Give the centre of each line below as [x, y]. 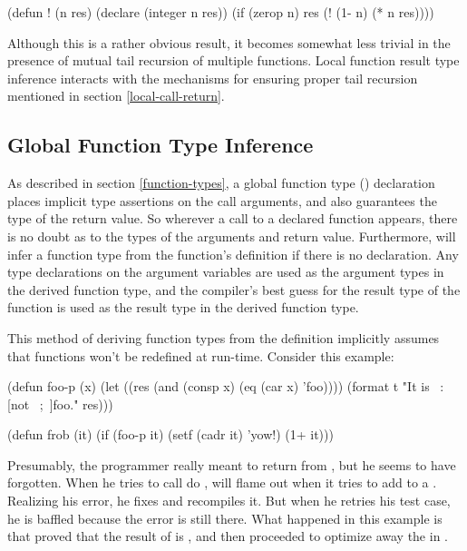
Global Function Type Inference [161, 145]
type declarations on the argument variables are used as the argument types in [226, 272]
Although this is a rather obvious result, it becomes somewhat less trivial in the [229, 42]
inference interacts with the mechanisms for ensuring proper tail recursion [213, 78]
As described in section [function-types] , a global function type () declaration [221, 183]
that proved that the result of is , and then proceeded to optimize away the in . [228, 536]
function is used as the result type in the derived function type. [183, 307]
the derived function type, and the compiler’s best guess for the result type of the [234, 289]
